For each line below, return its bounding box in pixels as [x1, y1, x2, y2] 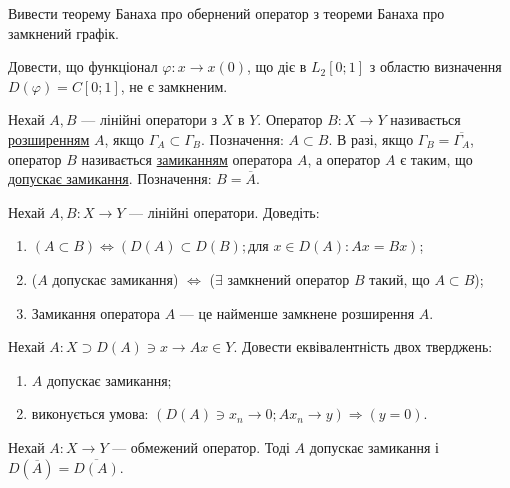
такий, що [369, 268, 430, 289]
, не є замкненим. [120, 75, 228, 96]
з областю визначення [369, 56, 502, 77]
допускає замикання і [309, 436, 439, 457]
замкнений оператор [227, 268, 350, 289]
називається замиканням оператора [81, 148, 293, 169]
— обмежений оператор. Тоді [112, 436, 290, 457]
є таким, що [400, 148, 473, 169]
